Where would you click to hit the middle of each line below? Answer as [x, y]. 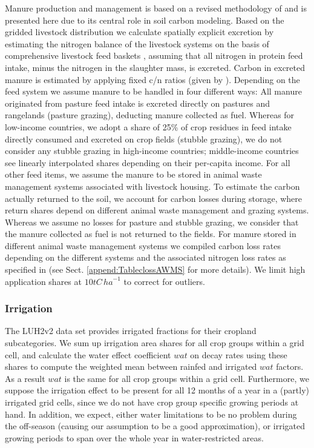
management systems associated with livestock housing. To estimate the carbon [152, 186]
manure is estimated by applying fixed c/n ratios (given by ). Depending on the [152, 79]
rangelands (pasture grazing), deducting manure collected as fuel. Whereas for [150, 115]
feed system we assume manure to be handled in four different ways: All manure [153, 91]
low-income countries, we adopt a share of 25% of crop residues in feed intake [148, 126]
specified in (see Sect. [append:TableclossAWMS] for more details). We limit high [155, 269]
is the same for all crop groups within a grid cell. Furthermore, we [187, 378]
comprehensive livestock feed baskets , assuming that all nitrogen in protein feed [154, 55]
